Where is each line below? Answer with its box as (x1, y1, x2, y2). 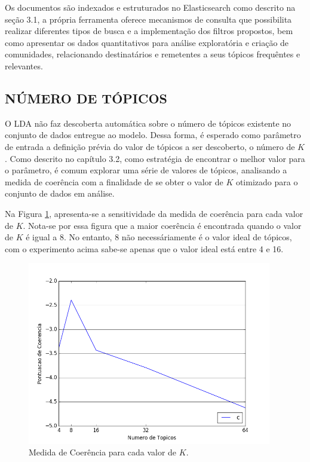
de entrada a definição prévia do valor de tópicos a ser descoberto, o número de (5, 140, 295, 152)
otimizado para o (235, 175, 298, 188)
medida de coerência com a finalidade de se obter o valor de (5, 175, 223, 188)
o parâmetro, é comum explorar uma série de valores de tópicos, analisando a (5, 164, 287, 176)
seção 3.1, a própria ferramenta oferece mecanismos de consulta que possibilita (5, 13, 292, 25)
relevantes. (5, 59, 43, 72)
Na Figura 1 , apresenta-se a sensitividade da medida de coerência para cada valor (5, 207, 303, 219)
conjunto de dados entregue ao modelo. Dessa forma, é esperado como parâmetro (5, 128, 301, 141)
